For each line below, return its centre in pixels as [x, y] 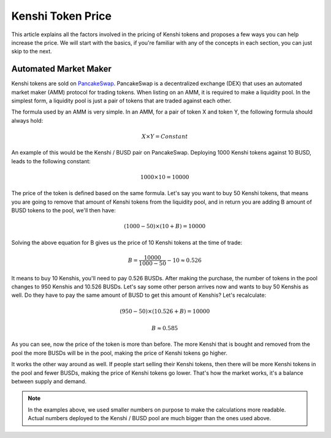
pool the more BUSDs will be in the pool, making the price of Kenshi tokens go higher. [120, 353]
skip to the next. [32, 52]
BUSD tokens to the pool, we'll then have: [64, 210]
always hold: [27, 120]
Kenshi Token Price [61, 16]
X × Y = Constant [165, 136]
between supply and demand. [49, 381]
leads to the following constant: [51, 161]
